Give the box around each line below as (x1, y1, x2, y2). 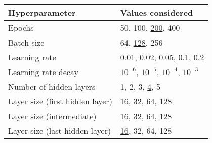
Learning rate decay (8, 66, 78, 78)
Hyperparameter (8, 7, 76, 18)
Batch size (8, 37, 45, 48)
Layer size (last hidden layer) (8, 125, 111, 136)
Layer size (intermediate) (8, 110, 97, 122)
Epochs (8, 22, 34, 33)
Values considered (120, 7, 193, 18)
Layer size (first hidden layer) (8, 95, 112, 107)
